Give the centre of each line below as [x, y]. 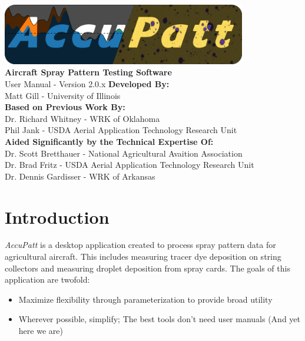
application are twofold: [47, 279]
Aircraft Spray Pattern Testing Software [88, 72]
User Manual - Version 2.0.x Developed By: [87, 83]
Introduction [57, 216]
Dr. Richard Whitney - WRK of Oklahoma [82, 118]
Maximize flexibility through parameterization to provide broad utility [145, 299]
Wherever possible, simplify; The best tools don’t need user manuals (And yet [160, 319]
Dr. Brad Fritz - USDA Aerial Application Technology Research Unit [130, 165]
